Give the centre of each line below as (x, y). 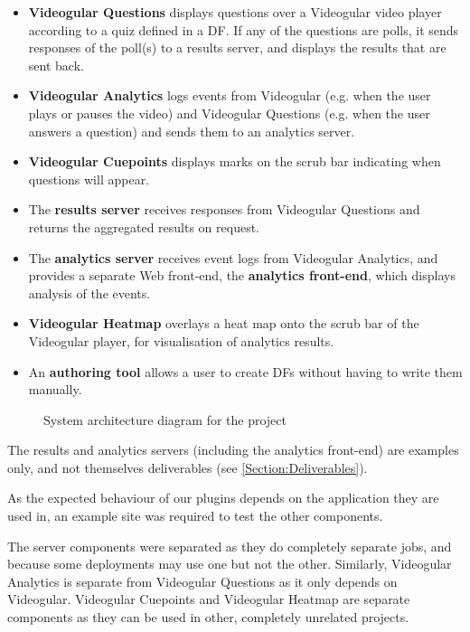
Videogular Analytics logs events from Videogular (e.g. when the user (230, 95)
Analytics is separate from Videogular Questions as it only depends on (202, 581)
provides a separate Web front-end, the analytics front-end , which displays (242, 275)
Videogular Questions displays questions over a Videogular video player (235, 12)
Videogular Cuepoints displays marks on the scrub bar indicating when (235, 161)
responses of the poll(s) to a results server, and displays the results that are (237, 47)
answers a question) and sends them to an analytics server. (192, 131)
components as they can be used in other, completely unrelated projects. (208, 617)
